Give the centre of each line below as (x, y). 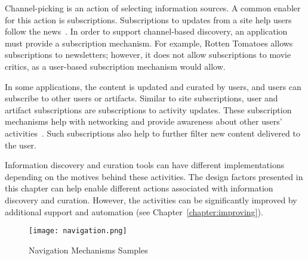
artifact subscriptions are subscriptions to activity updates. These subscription (148, 109)
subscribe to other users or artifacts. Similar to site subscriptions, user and (141, 98)
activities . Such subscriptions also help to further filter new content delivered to (153, 133)
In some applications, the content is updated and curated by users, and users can (153, 86)
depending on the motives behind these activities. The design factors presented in (154, 176)
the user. (21, 145)
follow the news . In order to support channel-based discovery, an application (146, 31)
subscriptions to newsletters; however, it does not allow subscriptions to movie (148, 55)
